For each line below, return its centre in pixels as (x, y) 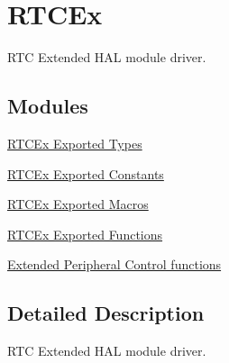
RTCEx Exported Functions (85, 234)
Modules (48, 106)
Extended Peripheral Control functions (114, 264)
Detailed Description (106, 313)
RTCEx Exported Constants (86, 173)
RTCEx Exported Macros (78, 204)
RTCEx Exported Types (75, 143)
